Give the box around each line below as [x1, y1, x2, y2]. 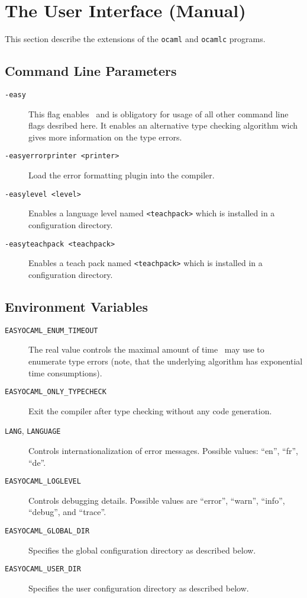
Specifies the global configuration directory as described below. [28, 543, 256, 556]
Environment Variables [5, 297, 148, 315]
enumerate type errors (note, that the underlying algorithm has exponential [28, 354, 303, 367]
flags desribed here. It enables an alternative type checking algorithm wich [28, 119, 298, 132]
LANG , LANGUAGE [5, 424, 61, 437]
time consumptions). [28, 366, 102, 379]
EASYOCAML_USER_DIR [5, 565, 81, 574]
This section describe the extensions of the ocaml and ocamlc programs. [5, 33, 266, 45]
